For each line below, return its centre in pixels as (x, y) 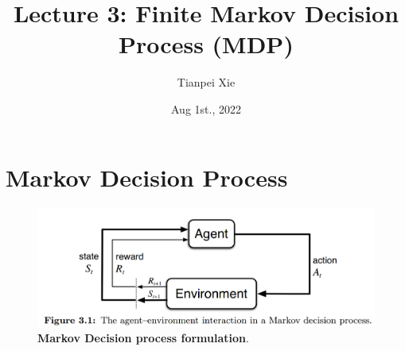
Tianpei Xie (206, 82)
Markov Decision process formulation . (143, 338)
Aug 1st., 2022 (206, 108)
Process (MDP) (206, 44)
